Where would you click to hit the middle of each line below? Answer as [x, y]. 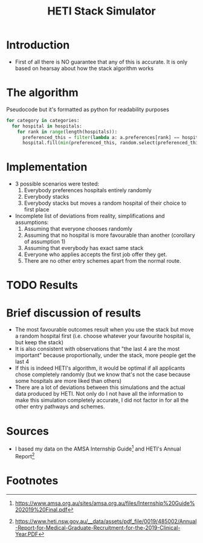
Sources [28, 431]
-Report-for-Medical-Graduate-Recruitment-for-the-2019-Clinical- [98, 527]
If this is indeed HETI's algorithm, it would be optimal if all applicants [100, 368]
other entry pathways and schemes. [60, 406]
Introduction [38, 45]
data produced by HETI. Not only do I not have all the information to [99, 394]
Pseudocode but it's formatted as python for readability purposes [88, 109]
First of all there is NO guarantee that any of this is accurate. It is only [101, 62]
